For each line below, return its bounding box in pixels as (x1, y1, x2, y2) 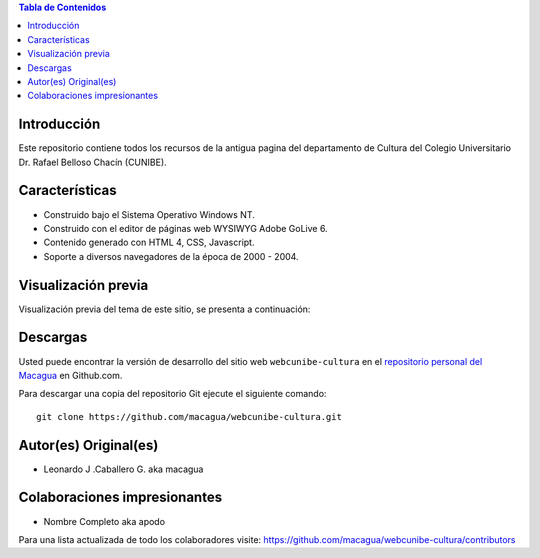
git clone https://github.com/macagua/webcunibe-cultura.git (36, 411, 342, 422)
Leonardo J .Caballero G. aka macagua (43, 463, 204, 475)
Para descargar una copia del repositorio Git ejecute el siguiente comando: (18, 388, 327, 400)
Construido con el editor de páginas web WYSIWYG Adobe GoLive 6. (43, 222, 329, 234)
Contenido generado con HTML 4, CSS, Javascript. (43, 236, 255, 249)
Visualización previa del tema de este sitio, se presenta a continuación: (18, 303, 311, 315)
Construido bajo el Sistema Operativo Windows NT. (43, 208, 255, 220)
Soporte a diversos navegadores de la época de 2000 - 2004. (43, 250, 299, 262)
